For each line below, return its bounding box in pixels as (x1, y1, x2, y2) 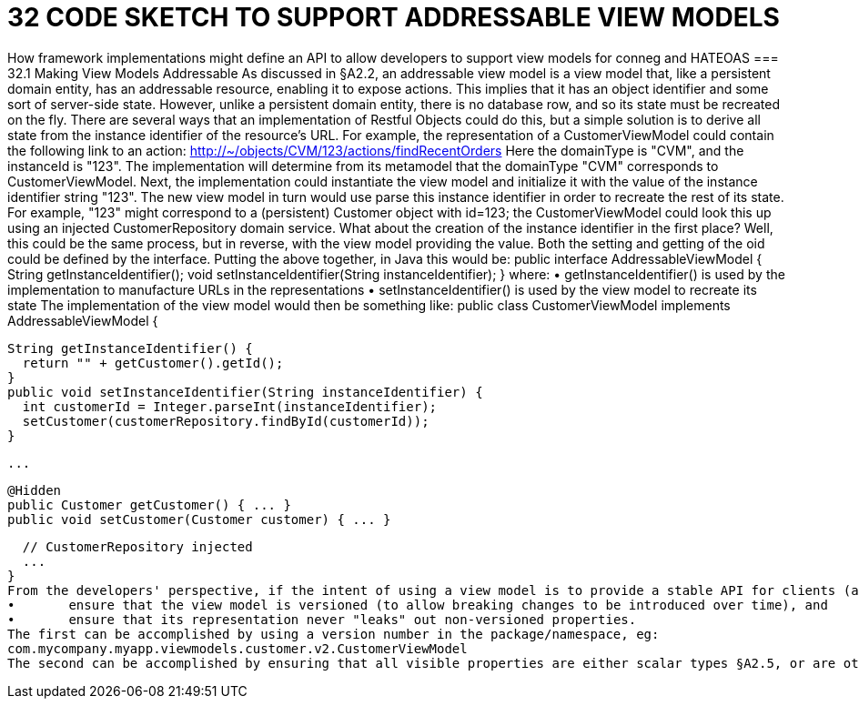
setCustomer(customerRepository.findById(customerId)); (22, 413, 429, 429)
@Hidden (7, 482, 62, 498)
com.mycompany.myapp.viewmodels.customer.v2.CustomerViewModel (7, 640, 468, 656)
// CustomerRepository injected (22, 539, 253, 554)
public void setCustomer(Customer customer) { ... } (7, 511, 391, 527)
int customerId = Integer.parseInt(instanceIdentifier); (22, 398, 438, 414)
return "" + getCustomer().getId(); (22, 355, 284, 370)
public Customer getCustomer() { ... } (7, 497, 291, 512)
